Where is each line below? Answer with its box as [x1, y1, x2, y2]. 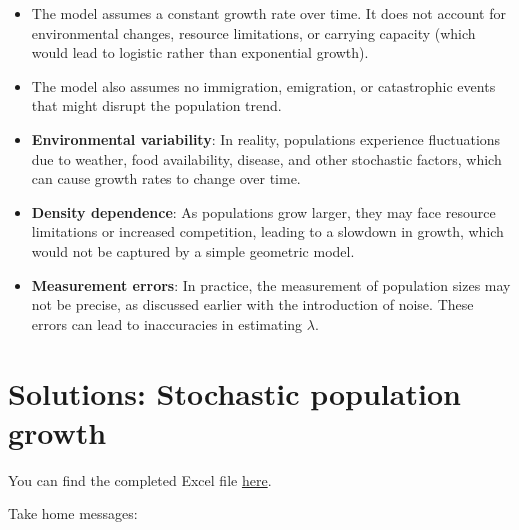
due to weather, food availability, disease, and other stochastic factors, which [31, 148, 502, 169]
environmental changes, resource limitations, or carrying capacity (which [31, 22, 476, 43]
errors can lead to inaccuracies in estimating [31, 313, 303, 334]
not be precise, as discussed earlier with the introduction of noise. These [31, 294, 474, 315]
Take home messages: [8, 503, 138, 524]
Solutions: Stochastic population [8, 372, 461, 413]
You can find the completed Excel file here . [8, 469, 272, 490]
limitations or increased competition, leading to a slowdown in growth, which [31, 221, 504, 242]
